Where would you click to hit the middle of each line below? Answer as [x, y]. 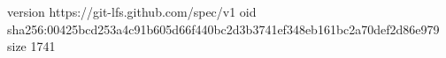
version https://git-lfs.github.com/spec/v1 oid [132, 11]
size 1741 [31, 46]
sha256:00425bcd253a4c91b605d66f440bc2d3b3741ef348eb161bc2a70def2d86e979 [223, 29]
